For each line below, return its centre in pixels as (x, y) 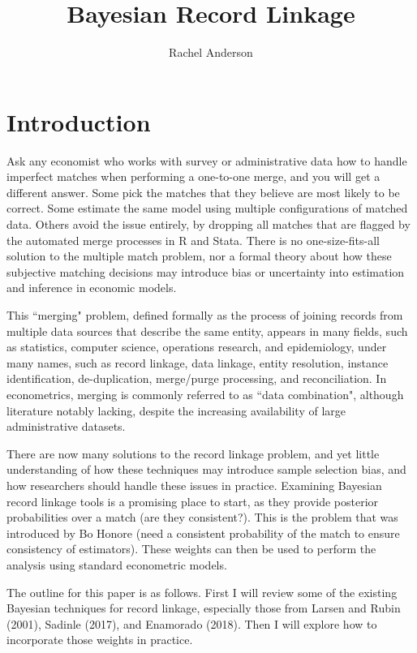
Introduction (79, 121)
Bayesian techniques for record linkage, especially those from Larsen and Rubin (204, 608)
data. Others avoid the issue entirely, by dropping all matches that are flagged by (208, 224)
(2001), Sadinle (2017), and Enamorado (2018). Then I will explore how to (192, 623)
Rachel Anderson (211, 52)
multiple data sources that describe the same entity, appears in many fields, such (207, 331)
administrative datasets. (66, 426)
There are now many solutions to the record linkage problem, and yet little (193, 453)
